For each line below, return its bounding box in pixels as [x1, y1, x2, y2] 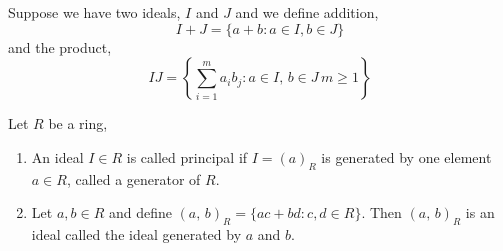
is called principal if [126, 146, 248, 167]
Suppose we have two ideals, [8, 2, 181, 22]
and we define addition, [235, 2, 379, 22]
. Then [361, 202, 402, 223]
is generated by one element [321, 146, 492, 167]
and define [108, 202, 172, 223]
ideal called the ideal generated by [31, 223, 242, 244]
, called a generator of [66, 168, 201, 189]
